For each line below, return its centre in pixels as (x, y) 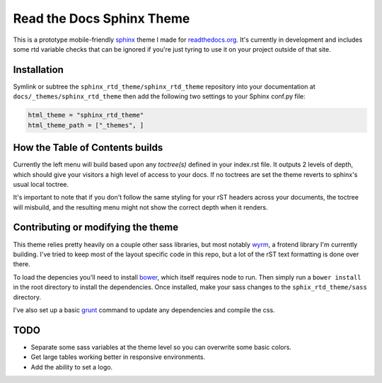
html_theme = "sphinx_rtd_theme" (86, 115)
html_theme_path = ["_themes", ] (86, 125)
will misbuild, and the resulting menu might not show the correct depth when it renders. (140, 207)
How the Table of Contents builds (88, 148)
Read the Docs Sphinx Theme (102, 18)
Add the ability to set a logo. (72, 367)
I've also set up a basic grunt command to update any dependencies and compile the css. (144, 310)
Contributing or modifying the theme (96, 228)
